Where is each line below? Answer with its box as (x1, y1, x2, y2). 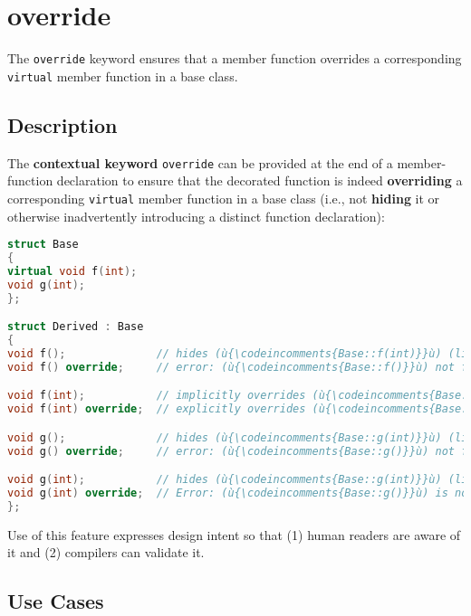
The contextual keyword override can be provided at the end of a (7, 153, 393, 172)
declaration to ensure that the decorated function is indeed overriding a (56, 171, 463, 190)
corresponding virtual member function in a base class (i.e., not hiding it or (7, 188, 440, 207)
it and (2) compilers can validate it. (7, 543, 205, 562)
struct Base (7, 238, 79, 251)
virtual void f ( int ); (7, 264, 138, 278)
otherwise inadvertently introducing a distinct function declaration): (7, 206, 385, 225)
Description (7, 110, 118, 138)
